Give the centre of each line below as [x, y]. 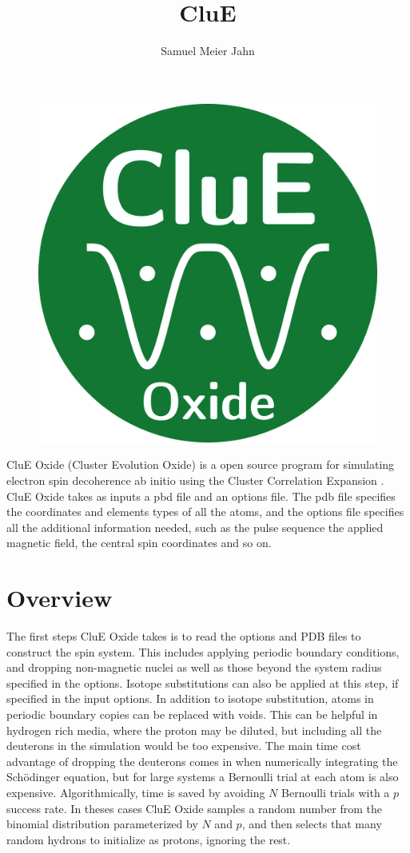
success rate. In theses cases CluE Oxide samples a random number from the [194, 808]
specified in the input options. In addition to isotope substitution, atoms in [190, 698]
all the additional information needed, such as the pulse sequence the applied [195, 527]
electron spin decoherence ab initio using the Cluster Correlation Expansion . [195, 480]
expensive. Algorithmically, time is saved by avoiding [136, 792]
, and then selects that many [312, 824]
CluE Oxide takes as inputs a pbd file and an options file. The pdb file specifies [201, 496]
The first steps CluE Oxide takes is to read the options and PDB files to [184, 636]
